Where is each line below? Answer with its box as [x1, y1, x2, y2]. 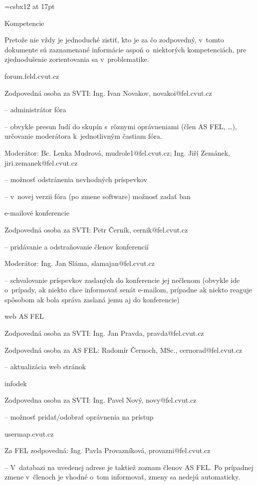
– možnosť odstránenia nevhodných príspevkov [4, 174, 147, 185]
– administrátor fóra [4, 104, 66, 115]
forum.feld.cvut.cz [4, 70, 59, 81]
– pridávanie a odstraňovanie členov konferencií [4, 241, 149, 251]
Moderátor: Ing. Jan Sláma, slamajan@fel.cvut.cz [4, 258, 155, 268]
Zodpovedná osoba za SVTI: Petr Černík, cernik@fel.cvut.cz [4, 224, 188, 235]
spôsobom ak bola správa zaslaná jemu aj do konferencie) [4, 294, 180, 304]
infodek [4, 378, 27, 388]
